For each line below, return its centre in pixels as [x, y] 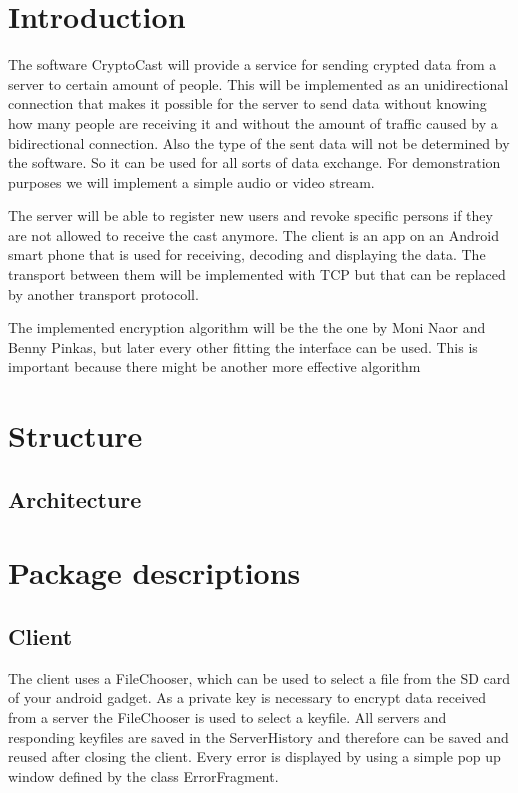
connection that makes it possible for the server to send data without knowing [247, 103]
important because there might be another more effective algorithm [214, 366]
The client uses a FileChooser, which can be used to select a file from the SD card [259, 677]
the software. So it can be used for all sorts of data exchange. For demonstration [254, 162]
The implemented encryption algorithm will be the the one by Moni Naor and [247, 327]
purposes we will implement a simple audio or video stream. [191, 181]
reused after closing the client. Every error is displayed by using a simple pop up [254, 756]
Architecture [75, 498]
